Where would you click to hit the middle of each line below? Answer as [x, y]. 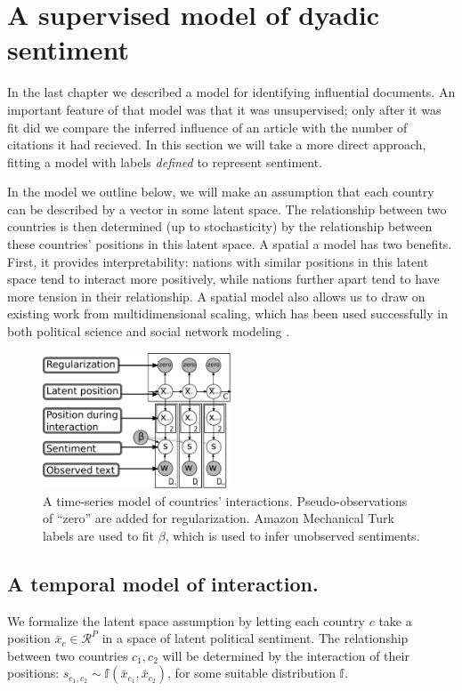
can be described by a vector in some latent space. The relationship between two [227, 209]
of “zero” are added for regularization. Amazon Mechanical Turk [219, 518]
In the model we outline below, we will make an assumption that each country [221, 192]
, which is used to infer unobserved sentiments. [292, 535]
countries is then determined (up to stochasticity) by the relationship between [220, 226]
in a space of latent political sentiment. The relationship [255, 638]
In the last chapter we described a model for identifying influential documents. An [231, 92]
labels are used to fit [99, 535]
